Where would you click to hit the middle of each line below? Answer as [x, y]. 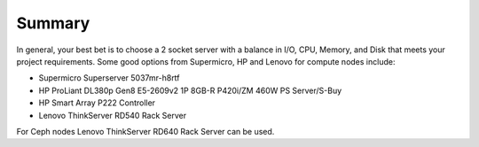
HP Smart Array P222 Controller [97, 103]
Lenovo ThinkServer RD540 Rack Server [112, 115]
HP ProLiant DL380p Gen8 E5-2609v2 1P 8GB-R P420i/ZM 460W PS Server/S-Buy [190, 90]
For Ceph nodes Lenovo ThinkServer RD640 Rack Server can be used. [145, 131]
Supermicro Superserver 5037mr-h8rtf [110, 78]
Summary [53, 23]
